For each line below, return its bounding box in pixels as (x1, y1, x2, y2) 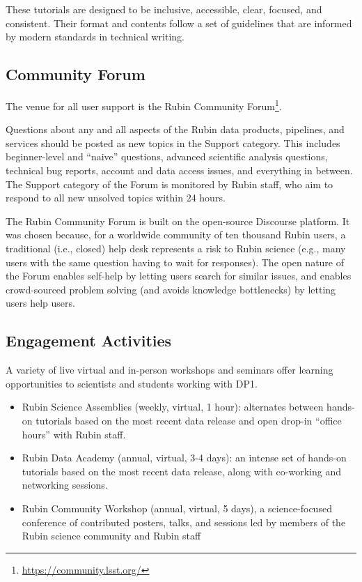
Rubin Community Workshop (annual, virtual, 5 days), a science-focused (22, 500, 332, 515)
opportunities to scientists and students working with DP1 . (6, 376, 258, 390)
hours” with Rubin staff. (22, 427, 126, 441)
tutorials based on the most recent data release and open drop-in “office (36, 413, 342, 427)
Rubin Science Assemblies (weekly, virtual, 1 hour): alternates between (22, 399, 324, 414)
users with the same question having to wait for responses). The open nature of (6, 254, 345, 269)
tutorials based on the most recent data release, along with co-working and (22, 464, 341, 478)
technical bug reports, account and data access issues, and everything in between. (6, 163, 353, 178)
